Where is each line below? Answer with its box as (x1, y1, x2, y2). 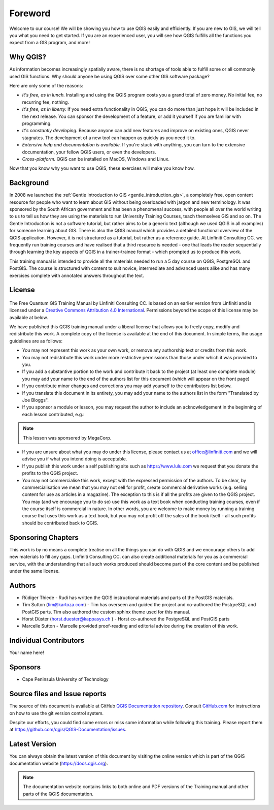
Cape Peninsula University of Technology (22, 676, 109, 682)
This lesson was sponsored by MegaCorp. (23, 434, 112, 441)
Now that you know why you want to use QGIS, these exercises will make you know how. (9, 165, 195, 171)
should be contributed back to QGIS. (22, 520, 98, 526)
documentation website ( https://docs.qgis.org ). (9, 760, 109, 766)
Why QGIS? (9, 53, 47, 61)
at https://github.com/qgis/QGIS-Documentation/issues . (9, 727, 127, 733)
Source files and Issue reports (9, 690, 107, 698)
